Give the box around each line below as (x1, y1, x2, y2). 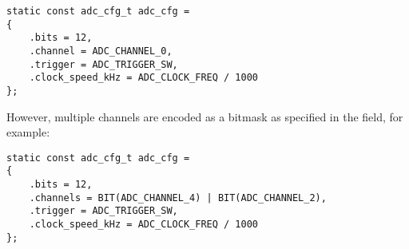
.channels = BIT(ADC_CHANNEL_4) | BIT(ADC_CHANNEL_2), (29, 192, 327, 204)
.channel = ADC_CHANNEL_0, (29, 45, 173, 57)
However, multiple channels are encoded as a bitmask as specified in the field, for (6, 108, 403, 125)
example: (6, 124, 50, 140)
